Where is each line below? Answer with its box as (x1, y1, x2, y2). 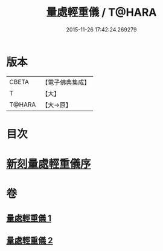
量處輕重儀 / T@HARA (46, 5, 157, 19)
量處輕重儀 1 (6, 213, 52, 223)
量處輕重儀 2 (6, 235, 53, 246)
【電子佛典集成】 (42, 78, 91, 86)
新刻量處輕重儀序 (6, 157, 92, 171)
